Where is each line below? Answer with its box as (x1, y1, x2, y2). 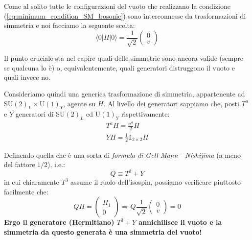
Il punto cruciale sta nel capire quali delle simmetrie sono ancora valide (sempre (4, 53, 243, 63)
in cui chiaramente (4, 177, 59, 187)
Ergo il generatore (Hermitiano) (4, 217, 115, 227)
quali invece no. (4, 72, 50, 82)
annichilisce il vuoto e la (138, 217, 222, 227)
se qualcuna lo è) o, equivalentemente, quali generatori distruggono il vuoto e (4, 62, 235, 72)
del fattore (4, 159, 35, 169)
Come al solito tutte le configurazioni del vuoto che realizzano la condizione (4, 1, 230, 11)
